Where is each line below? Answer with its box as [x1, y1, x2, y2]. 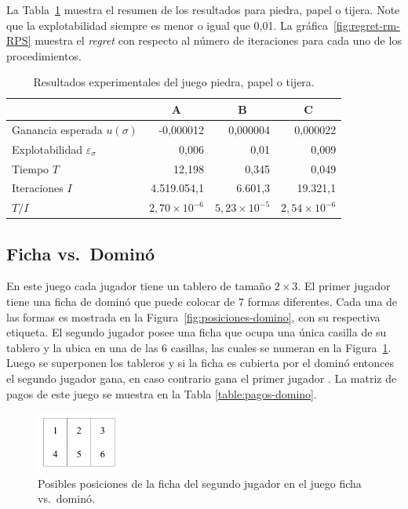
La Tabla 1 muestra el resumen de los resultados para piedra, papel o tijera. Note [6, 2, 400, 17]
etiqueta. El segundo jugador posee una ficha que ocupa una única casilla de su [6, 324, 387, 340]
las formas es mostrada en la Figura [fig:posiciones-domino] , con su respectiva [6, 308, 381, 325]
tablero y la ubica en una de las [6, 339, 158, 355]
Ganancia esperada [12, 121, 103, 137]
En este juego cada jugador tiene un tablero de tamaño [6, 278, 271, 294]
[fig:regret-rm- [333, 16, 400, 33]
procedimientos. [6, 47, 82, 64]
